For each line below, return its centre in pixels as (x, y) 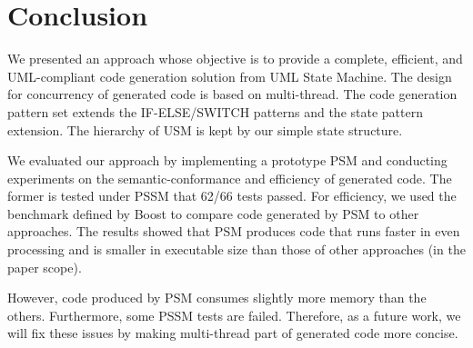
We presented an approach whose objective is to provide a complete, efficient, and (235, 59)
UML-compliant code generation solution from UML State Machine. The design (230, 76)
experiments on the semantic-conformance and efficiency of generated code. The (230, 178)
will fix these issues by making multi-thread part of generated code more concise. (233, 333)
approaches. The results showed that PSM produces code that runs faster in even (234, 231)
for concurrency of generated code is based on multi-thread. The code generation (232, 94)
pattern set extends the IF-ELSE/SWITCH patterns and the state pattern (215, 111)
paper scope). (45, 267)
